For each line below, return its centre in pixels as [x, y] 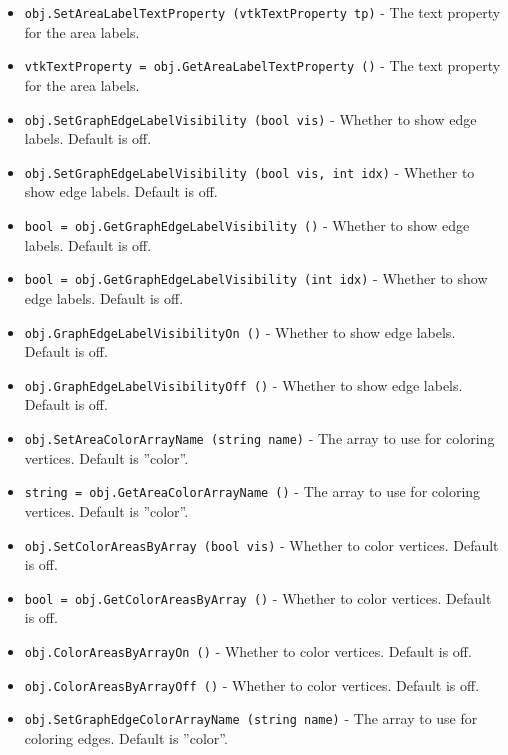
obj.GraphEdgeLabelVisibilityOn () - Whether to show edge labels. [240, 331]
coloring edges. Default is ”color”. [126, 737]
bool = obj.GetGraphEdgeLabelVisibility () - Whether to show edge [247, 225]
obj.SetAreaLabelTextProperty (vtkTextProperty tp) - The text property [262, 12]
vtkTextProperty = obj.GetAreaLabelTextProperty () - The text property [262, 65]
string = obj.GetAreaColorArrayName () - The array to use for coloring [252, 491]
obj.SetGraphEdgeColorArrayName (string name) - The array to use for [251, 718]
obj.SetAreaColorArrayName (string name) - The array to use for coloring [259, 438]
